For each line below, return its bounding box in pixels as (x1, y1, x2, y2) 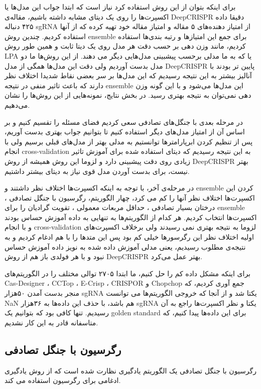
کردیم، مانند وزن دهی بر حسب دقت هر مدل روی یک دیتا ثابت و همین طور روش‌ (5, 41, 246, 51)
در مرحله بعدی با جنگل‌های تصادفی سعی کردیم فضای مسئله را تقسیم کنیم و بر (5, 116, 243, 127)
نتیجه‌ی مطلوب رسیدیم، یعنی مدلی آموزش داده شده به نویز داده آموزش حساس (5, 241, 246, 252)
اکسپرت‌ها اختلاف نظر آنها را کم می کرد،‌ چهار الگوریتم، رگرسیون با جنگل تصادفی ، (5, 192, 255, 203)
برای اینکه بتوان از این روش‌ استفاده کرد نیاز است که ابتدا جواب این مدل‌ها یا (5, 2, 236, 12)
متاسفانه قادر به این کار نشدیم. (5, 317, 98, 327)
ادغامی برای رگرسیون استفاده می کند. (5, 375, 121, 385)
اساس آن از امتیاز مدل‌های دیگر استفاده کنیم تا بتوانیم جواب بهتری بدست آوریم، (5, 126, 245, 137)
